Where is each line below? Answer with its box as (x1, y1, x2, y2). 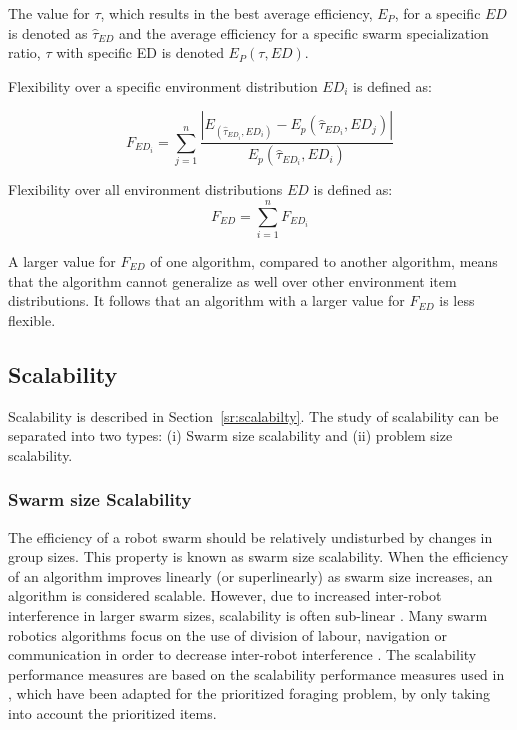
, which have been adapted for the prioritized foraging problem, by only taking (8, 683, 491, 704)
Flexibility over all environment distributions (8, 179, 283, 200)
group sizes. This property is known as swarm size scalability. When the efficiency (8, 546, 509, 567)
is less (439, 290, 475, 311)
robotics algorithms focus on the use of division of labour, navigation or (8, 624, 447, 645)
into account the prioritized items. (8, 702, 217, 723)
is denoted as (8, 22, 88, 43)
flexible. (8, 309, 56, 330)
